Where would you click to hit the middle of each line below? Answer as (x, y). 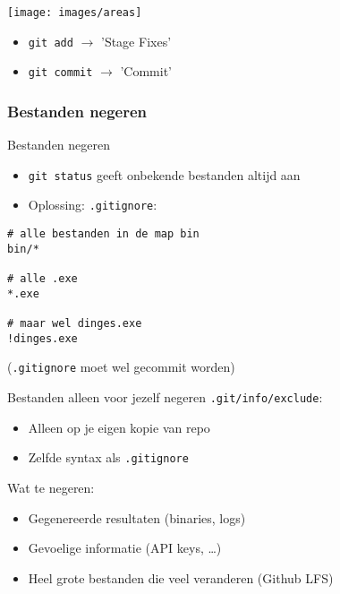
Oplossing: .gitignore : (93, 205)
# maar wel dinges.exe (75, 324)
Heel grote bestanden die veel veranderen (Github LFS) (181, 577)
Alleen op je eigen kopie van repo (119, 427)
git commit (60, 73)
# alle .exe (42, 279)
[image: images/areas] (75, 13)
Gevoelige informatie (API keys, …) (125, 548)
